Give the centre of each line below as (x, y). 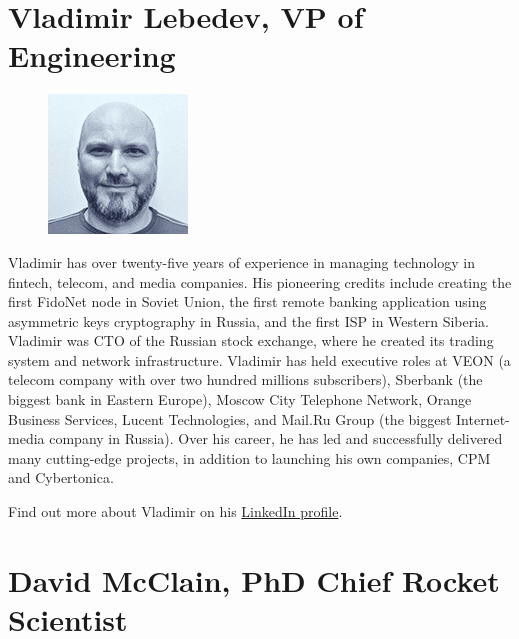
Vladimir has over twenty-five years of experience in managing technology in (241, 261)
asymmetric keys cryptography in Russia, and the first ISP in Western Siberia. (248, 320)
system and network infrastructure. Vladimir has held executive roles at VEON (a (259, 359)
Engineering (92, 55)
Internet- (483, 418)
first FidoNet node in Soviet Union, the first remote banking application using (247, 301)
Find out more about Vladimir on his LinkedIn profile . (175, 511)
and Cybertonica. (61, 477)
